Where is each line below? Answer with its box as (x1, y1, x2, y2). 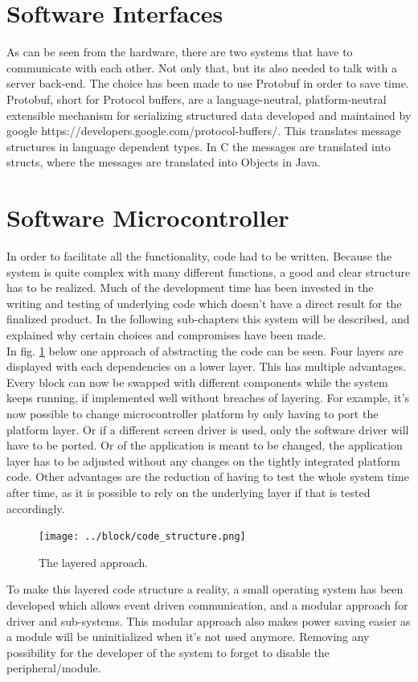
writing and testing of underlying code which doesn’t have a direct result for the (6, 294, 402, 311)
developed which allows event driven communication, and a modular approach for (6, 596, 408, 613)
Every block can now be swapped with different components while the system (6, 373, 388, 390)
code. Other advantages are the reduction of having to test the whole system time (6, 468, 409, 485)
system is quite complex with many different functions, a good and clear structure (6, 263, 411, 280)
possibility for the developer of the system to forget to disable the (6, 643, 330, 660)
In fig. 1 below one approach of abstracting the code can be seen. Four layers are (6, 342, 404, 359)
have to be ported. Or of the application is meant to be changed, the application (6, 437, 403, 454)
